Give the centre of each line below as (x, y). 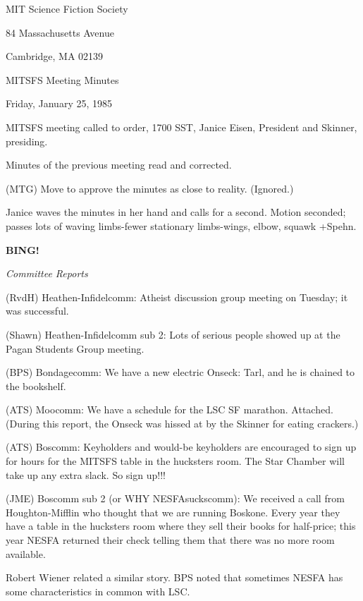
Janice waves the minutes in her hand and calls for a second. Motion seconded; (176, 212)
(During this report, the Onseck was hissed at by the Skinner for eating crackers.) (182, 423)
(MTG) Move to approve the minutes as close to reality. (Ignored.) (150, 188)
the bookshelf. (36, 386)
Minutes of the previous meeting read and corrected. (119, 165)
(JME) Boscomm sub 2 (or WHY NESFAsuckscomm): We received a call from (175, 498)
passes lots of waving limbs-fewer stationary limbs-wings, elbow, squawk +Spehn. (181, 225)
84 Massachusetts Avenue (60, 32)
